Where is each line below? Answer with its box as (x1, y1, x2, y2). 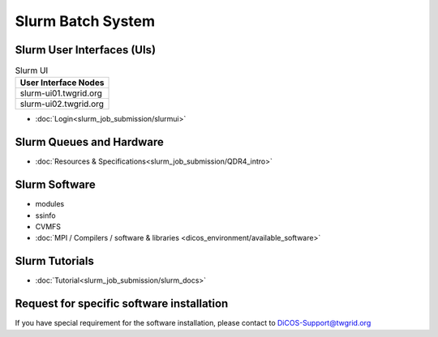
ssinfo (35, 211, 56, 220)
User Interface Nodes (19, 77, 105, 88)
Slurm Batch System (15, 12, 156, 30)
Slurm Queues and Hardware (15, 135, 164, 149)
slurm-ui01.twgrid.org (19, 87, 103, 99)
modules (35, 199, 65, 209)
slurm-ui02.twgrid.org (19, 98, 105, 109)
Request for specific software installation (15, 296, 229, 311)
